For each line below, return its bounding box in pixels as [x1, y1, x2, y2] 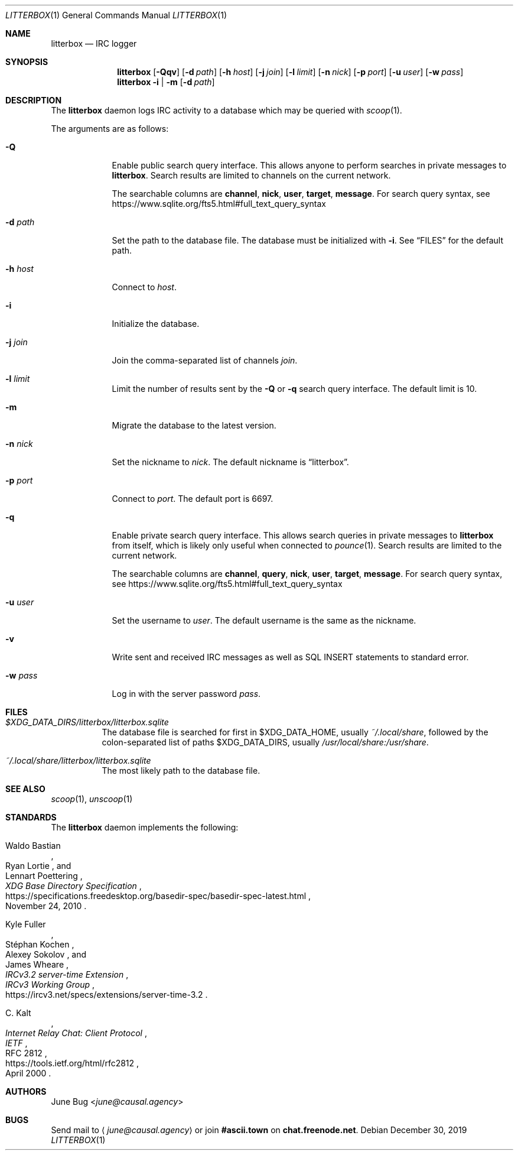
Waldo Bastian [5, 841, 61, 851]
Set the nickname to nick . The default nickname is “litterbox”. [112, 457, 349, 467]
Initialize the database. [112, 319, 200, 329]
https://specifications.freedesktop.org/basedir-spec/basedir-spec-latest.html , [5, 891, 311, 901]
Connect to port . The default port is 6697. [112, 494, 273, 504]
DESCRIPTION [5, 95, 62, 105]
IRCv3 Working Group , [5, 979, 95, 989]
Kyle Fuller [5, 919, 46, 929]
